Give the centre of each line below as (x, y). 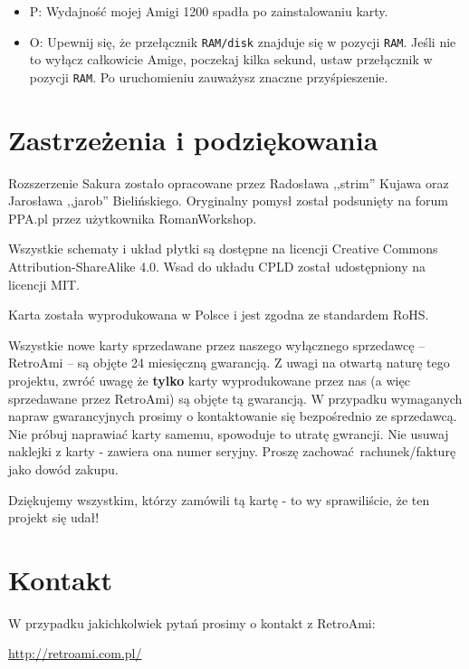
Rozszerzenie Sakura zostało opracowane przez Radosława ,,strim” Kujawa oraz (229, 182)
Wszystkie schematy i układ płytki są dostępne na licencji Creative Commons (223, 248)
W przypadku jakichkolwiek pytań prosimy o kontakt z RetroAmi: (192, 622)
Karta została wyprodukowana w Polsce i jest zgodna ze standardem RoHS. (219, 315)
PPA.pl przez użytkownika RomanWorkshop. (133, 218)
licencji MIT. (44, 284)
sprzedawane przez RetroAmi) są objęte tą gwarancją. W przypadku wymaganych (235, 398)
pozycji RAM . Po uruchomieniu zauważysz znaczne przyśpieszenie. (209, 76)
